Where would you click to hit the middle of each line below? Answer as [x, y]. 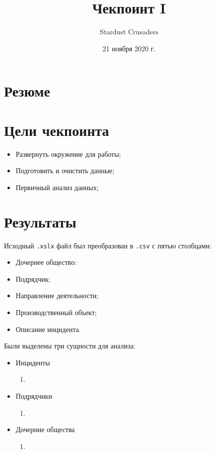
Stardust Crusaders [129, 32]
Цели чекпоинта [57, 130]
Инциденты [33, 362]
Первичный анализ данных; [57, 187]
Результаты [40, 221]
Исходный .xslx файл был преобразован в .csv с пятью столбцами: [108, 245]
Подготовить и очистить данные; [65, 170]
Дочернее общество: [46, 262]
